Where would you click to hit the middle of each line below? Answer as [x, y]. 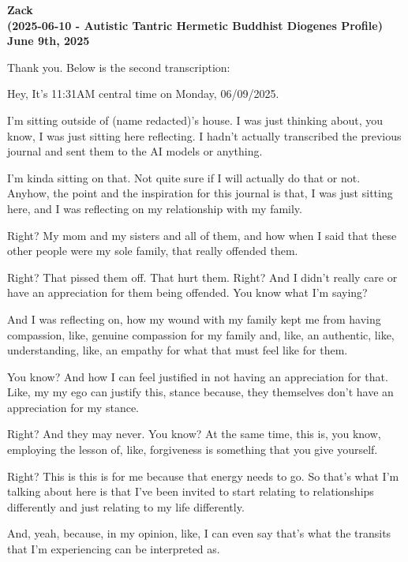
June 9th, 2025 [49, 41]
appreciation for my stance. [73, 407]
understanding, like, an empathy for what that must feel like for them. [178, 350]
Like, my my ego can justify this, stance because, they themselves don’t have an [200, 392]
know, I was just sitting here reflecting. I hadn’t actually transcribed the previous [204, 135]
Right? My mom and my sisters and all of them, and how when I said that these [202, 235]
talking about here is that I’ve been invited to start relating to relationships [191, 491]
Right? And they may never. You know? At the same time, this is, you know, [194, 434]
